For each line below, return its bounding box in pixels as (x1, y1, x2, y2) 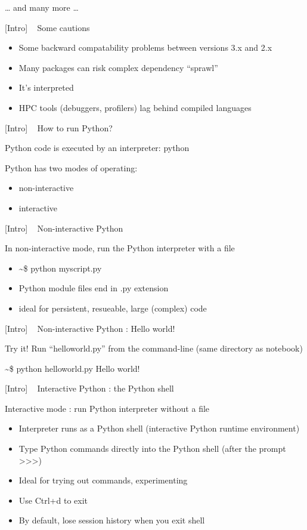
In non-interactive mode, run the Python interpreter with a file (5, 242, 235, 254)
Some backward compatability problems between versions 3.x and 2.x (18, 41, 272, 54)
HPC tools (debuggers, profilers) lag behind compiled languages (18, 101, 252, 113)
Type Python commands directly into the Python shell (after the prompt (18, 442, 286, 455)
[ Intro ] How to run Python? (5, 121, 113, 134)
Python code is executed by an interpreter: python (5, 141, 190, 154)
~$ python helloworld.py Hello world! (5, 362, 140, 374)
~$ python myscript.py (18, 261, 102, 274)
